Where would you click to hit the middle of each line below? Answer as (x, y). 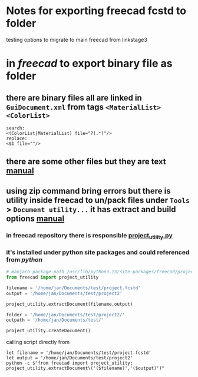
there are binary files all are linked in (74, 97)
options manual (35, 218)
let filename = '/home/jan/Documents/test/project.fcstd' (79, 353)
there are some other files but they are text (86, 162)
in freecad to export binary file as (89, 64)
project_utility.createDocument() (49, 331)
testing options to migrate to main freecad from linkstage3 (77, 39)
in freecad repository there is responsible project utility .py (89, 236)
